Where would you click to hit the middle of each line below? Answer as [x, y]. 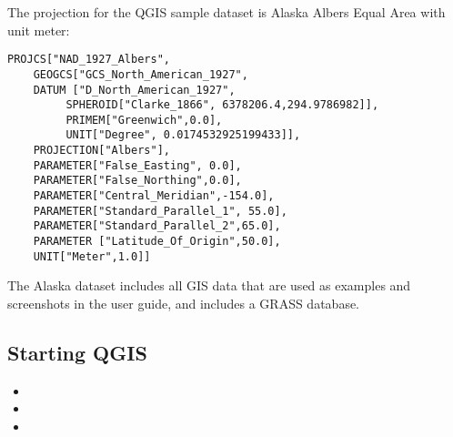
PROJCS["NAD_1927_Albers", [89, 60]
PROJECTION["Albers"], [101, 151]
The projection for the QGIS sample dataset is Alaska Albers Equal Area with [226, 12]
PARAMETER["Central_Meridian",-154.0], [154, 196]
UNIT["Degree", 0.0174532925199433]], [183, 135]
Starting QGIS [77, 352]
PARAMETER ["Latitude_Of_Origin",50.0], [157, 242]
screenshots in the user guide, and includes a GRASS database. [184, 303]
